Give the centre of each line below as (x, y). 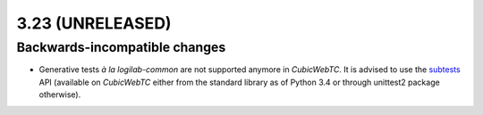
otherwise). (60, 94)
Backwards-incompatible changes (121, 47)
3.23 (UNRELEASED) (94, 23)
